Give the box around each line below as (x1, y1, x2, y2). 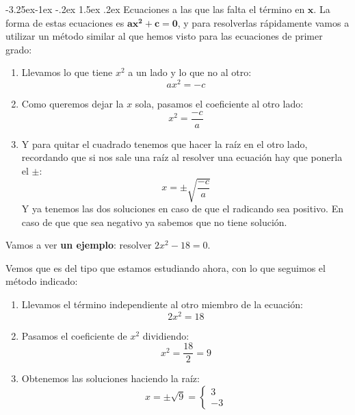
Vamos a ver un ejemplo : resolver (5, 238, 152, 252)
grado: (5, 42, 32, 56)
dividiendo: (142, 328, 189, 342)
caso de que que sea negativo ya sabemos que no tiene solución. (21, 214, 287, 229)
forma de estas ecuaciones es (5, 15, 124, 29)
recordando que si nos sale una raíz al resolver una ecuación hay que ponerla (21, 150, 343, 164)
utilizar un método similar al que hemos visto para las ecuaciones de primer (5, 29, 323, 43)
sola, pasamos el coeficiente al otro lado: (135, 97, 304, 111)
